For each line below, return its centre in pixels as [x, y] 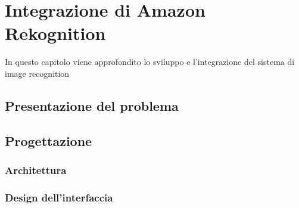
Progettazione [49, 140]
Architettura [36, 170]
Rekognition [55, 33]
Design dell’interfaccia [59, 197]
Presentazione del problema [92, 105]
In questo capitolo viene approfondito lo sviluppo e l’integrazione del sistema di [150, 62]
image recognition [37, 73]
